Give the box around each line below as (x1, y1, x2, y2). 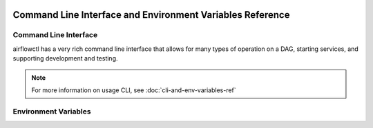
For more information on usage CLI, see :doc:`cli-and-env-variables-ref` (31, 86, 236, 94)
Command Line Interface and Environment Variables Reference (12, 9, 290, 21)
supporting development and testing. (12, 54, 118, 63)
